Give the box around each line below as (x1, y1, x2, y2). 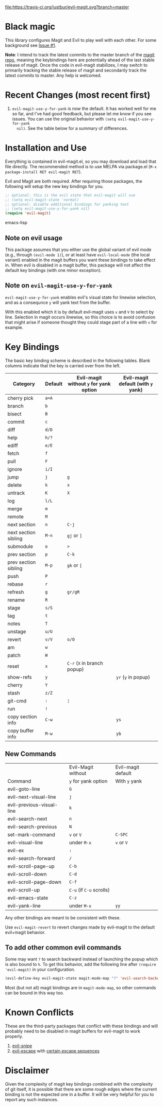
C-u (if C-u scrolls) (69, 886, 110, 893)
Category (13, 380, 35, 387)
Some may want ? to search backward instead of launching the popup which (5, 956, 159, 962)
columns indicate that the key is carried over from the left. (5, 362, 121, 369)
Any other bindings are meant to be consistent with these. (5, 914, 121, 921)
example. (5, 324, 23, 330)
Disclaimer (5, 1065, 49, 1076)
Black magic (5, 21, 56, 32)
